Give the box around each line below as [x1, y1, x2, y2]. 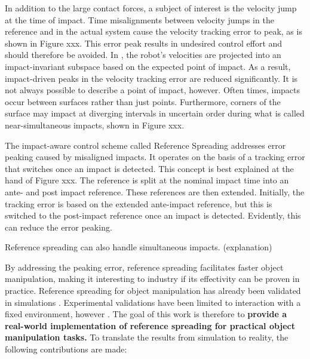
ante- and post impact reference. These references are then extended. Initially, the [5, 185, 305, 198]
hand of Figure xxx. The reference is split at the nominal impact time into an [5, 174, 289, 186]
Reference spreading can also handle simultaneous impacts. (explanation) [5, 241, 272, 253]
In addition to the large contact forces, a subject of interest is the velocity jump [5, 2, 297, 14]
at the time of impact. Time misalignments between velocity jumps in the [5, 13, 274, 26]
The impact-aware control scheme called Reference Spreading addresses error [5, 139, 286, 151]
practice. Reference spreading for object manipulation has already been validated [5, 284, 301, 297]
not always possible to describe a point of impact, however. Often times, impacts [5, 84, 300, 96]
